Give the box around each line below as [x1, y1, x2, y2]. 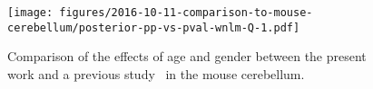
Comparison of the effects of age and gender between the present [7, 47, 367, 66]
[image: [7, 6, 54, 19]
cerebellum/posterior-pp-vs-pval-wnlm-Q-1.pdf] [7, 21, 300, 34]
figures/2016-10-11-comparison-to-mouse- [59, 6, 313, 19]
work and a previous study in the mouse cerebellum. [7, 64, 305, 83]
